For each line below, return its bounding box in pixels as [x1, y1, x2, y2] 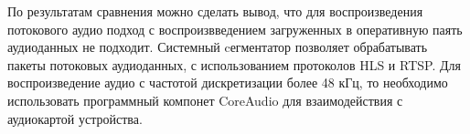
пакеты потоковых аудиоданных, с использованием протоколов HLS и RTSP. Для [7, 55, 461, 74]
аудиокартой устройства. [7, 108, 143, 128]
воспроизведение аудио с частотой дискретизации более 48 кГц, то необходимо [7, 73, 448, 92]
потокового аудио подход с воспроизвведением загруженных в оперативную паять [7, 19, 463, 38]
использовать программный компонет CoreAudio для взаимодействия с [7, 90, 403, 109]
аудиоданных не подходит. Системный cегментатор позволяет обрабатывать [7, 37, 428, 57]
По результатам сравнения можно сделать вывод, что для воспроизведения [7, 2, 423, 20]
